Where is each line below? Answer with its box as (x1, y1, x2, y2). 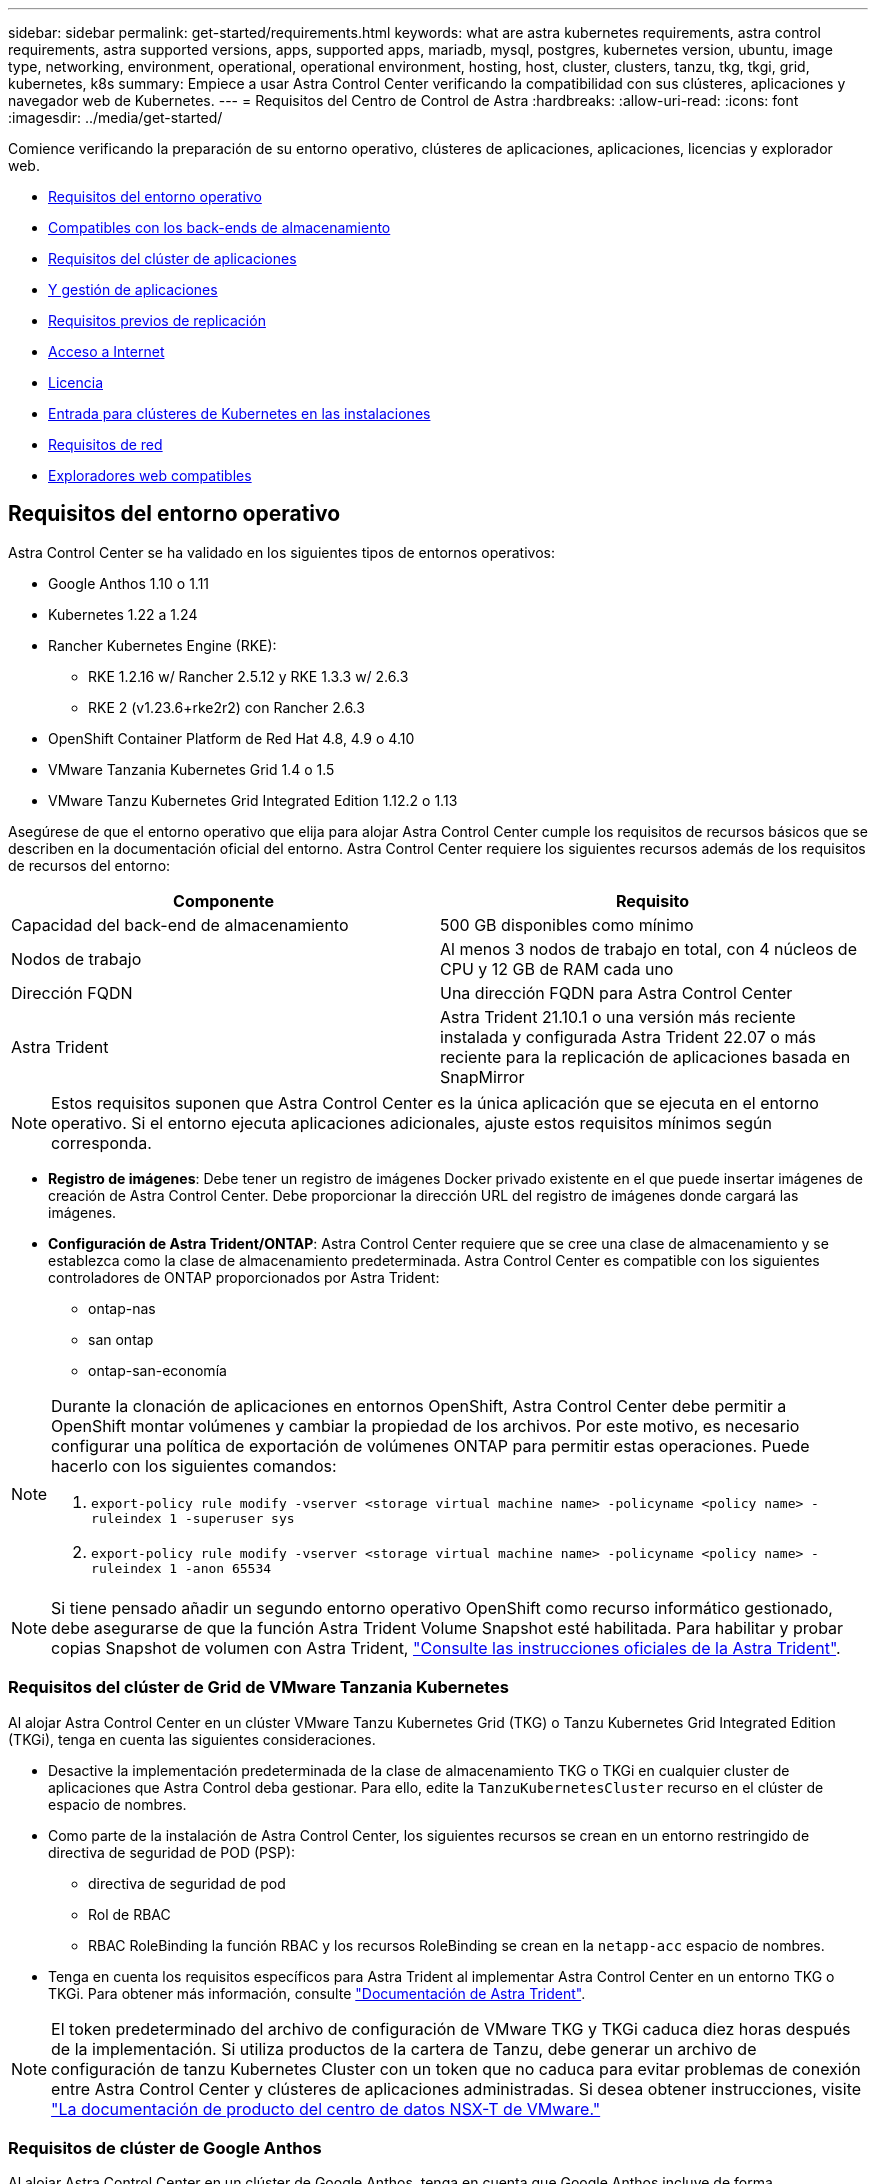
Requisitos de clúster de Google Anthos (8, 2137, 322, 2158)
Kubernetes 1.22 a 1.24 (48, 605, 198, 623)
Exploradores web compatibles (48, 467, 252, 484)
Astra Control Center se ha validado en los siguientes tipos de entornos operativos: (8, 543, 555, 561)
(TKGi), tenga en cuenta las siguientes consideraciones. (8, 1730, 376, 1748)
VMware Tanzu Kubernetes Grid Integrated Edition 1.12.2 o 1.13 (48, 791, 458, 809)
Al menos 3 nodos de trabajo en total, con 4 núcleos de (440, 938, 857, 959)
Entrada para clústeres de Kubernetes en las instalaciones (48, 405, 431, 422)
